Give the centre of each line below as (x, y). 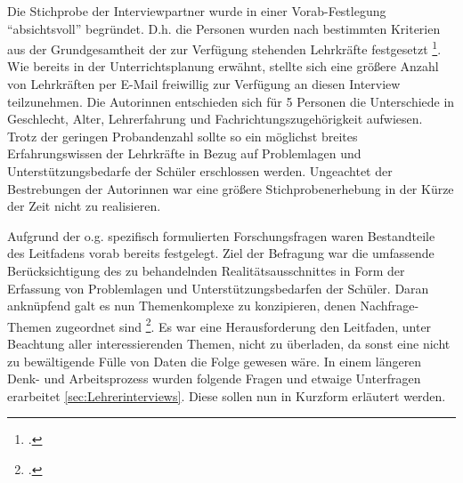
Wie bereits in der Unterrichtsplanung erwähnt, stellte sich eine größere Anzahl (223, 66)
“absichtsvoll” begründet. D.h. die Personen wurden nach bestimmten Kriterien (224, 28)
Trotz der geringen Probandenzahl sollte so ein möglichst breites (183, 136)
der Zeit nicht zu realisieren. (84, 206)
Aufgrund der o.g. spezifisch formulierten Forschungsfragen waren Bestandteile (221, 235)
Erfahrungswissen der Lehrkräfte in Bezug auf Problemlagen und (184, 153)
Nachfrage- (390, 306)
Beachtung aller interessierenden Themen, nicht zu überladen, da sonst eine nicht (229, 343)
